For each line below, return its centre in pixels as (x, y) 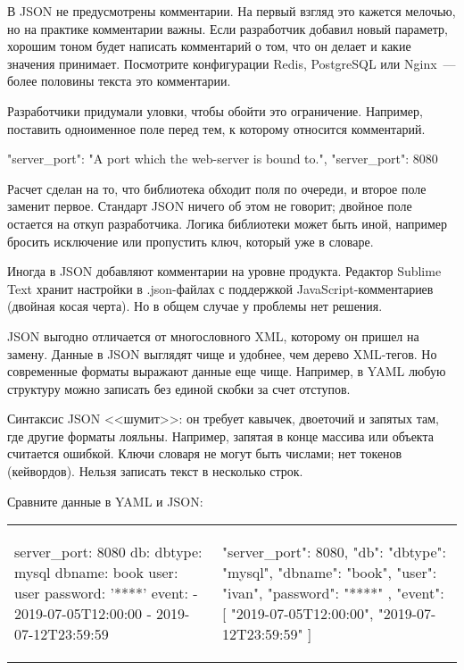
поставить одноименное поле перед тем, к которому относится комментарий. (216, 128)
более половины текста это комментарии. (119, 81)
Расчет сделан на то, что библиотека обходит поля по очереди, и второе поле (217, 188)
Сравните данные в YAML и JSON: (105, 501)
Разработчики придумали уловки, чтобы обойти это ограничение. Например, (215, 110)
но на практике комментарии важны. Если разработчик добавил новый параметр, (228, 28)
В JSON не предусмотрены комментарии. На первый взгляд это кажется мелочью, (232, 11)
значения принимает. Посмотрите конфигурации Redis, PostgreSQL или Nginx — (232, 63)
